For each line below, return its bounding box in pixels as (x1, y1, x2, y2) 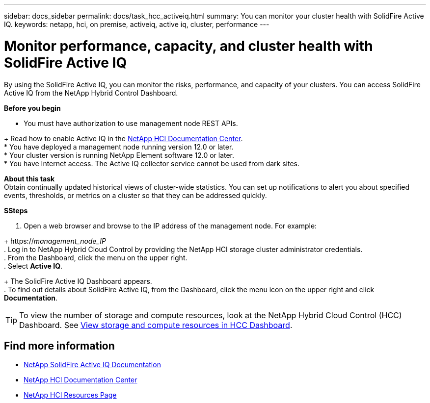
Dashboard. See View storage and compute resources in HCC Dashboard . (19, 320, 293, 330)
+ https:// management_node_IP (4, 236, 107, 245)
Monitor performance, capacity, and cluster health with (4, 37, 373, 54)
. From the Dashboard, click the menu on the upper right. (4, 253, 188, 262)
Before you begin (4, 103, 61, 112)
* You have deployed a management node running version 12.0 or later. (4, 142, 234, 151)
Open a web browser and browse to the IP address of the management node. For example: (24, 221, 317, 230)
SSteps (4, 206, 28, 215)
